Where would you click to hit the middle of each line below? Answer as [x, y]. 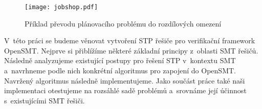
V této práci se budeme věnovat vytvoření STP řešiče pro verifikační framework [130, 40]
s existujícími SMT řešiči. [45, 100]
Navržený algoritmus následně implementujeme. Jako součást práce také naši [125, 80]
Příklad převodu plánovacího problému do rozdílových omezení [123, 23]
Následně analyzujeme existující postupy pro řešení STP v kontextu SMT [120, 60]
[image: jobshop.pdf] [61, 7]
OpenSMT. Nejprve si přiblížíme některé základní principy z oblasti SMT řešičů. [131, 50]
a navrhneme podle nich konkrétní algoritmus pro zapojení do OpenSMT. [120, 71]
